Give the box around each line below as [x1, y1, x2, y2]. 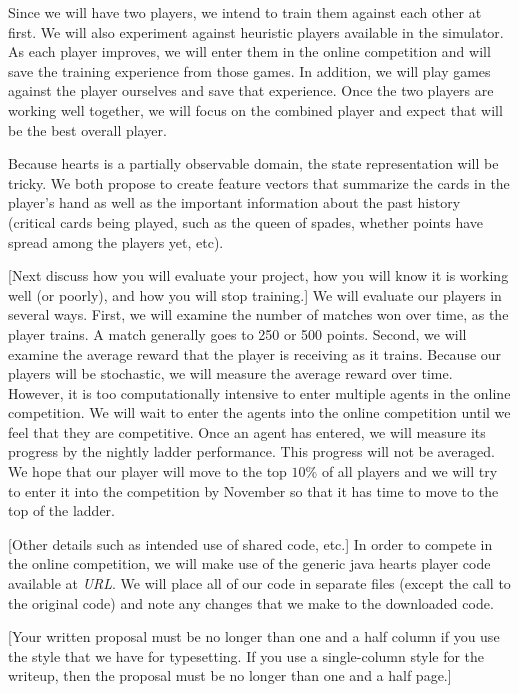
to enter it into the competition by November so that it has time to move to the [8, 480, 499, 501]
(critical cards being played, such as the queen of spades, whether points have [8, 211, 484, 232]
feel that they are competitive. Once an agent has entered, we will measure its [8, 421, 486, 442]
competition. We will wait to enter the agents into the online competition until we [8, 402, 511, 423]
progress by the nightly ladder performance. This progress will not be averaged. [8, 441, 495, 462]
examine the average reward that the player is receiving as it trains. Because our [8, 343, 502, 364]
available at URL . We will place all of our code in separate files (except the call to [8, 573, 511, 594]
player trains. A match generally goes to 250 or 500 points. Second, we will [8, 323, 467, 344]
